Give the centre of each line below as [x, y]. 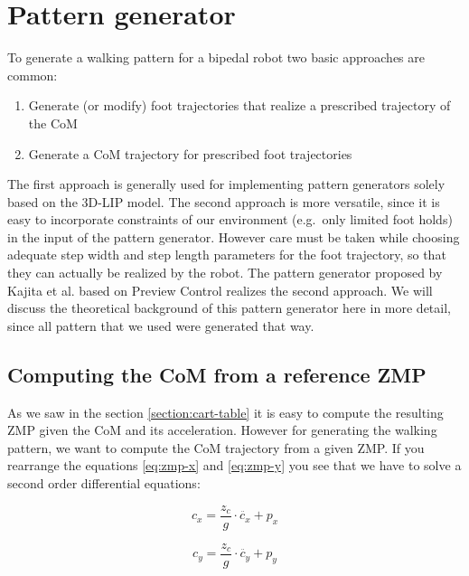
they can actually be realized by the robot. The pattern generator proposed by [225, 273]
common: [33, 75]
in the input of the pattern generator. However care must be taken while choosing [234, 236]
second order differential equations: [104, 483]
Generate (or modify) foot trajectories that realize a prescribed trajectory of [239, 105]
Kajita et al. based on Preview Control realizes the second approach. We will [220, 290]
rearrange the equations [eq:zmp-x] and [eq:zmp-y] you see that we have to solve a [234, 465]
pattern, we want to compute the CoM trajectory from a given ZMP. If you [216, 447]
